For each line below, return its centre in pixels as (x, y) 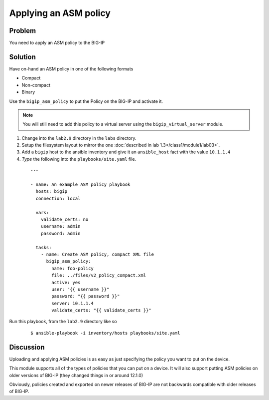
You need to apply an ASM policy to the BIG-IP (57, 43)
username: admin (61, 226)
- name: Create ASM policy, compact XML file (97, 254)
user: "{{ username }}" (80, 289)
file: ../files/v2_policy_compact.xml (99, 275)
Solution (22, 57)
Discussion (27, 347)
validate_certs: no (65, 219)
